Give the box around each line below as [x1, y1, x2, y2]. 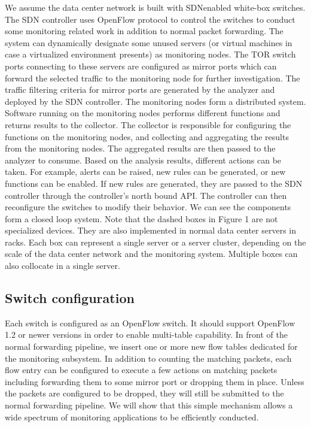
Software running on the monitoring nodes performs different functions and [5, 107, 280, 119]
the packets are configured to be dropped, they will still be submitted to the [5, 387, 284, 399]
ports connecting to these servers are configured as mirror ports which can [5, 59, 277, 72]
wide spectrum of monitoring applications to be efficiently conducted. [5, 410, 259, 423]
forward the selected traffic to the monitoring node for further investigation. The [5, 71, 300, 84]
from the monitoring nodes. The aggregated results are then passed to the [5, 142, 276, 155]
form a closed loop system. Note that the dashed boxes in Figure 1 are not [5, 212, 278, 225]
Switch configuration [5, 289, 135, 307]
